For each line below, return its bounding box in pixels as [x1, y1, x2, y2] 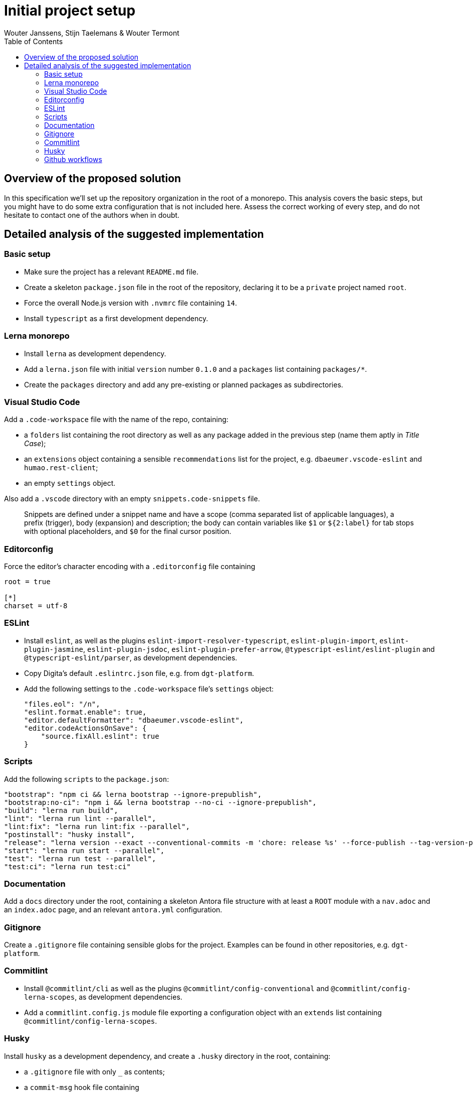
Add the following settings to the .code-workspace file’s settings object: [24, 684, 274, 693]
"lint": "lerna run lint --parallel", [4, 814, 156, 823]
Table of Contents [4, 37, 63, 46]
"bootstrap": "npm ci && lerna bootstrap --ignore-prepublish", [4, 790, 262, 798]
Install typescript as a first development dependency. [24, 314, 208, 323]
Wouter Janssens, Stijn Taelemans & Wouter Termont [4, 28, 179, 37]
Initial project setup [4, 2, 136, 19]
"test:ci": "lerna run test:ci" [4, 862, 131, 871]
